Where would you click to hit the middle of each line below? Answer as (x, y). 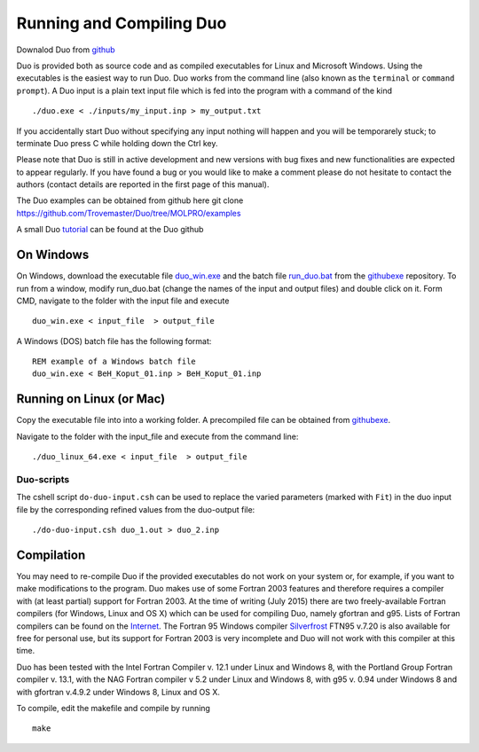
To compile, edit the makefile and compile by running (113, 708)
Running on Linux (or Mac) (91, 399)
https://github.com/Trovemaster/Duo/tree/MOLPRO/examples (129, 213)
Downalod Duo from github (66, 50)
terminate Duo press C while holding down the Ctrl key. (117, 143)
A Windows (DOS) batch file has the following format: (114, 341)
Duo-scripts (43, 479)
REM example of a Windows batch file (114, 362)
